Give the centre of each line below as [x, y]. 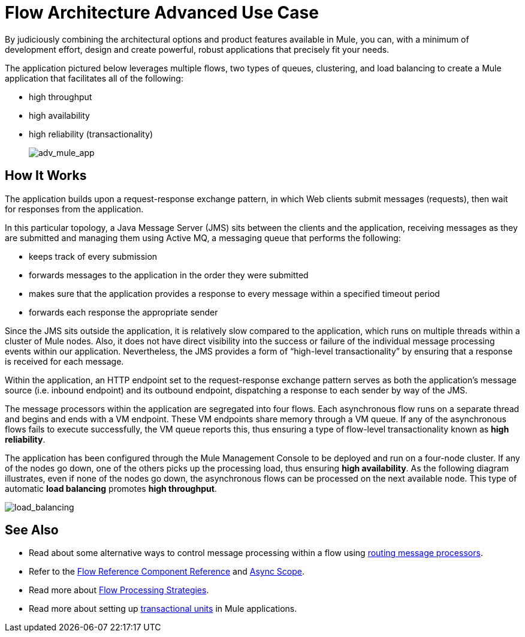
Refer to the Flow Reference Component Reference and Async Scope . [167, 572]
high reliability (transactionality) [91, 134]
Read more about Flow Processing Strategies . [119, 590]
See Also [32, 530]
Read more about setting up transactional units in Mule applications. [163, 609]
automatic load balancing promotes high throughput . [111, 488]
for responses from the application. [74, 209]
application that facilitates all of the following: [94, 78]
